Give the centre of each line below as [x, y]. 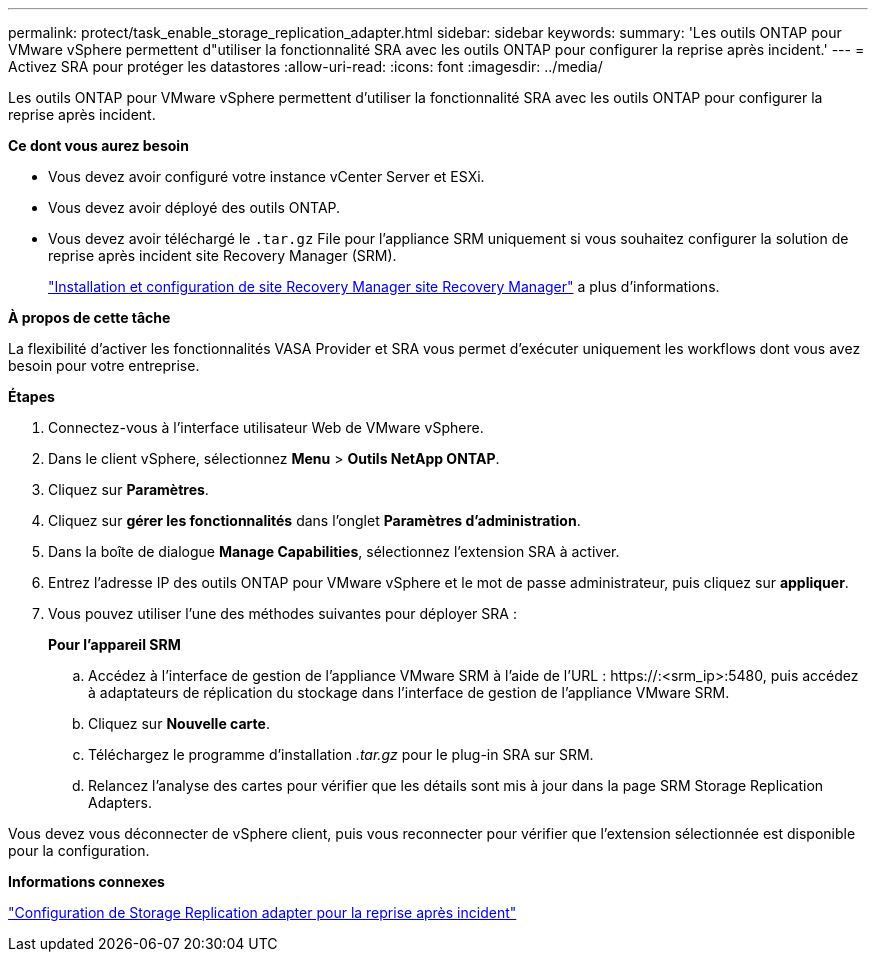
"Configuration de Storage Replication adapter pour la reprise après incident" [262, 912]
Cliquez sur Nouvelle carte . [179, 723]
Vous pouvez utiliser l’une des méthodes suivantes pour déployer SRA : [282, 613]
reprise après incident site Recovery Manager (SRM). [222, 255]
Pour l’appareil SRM [114, 644]
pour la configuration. [79, 850]
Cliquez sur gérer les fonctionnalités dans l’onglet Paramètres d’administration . [314, 520]
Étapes [31, 396]
